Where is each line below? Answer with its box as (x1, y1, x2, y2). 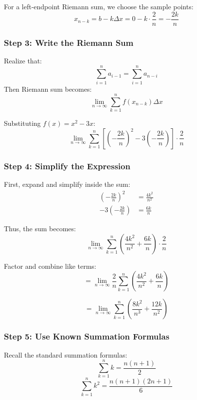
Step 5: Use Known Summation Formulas (4, 330, 170, 342)
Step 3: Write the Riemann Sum (4, 36, 134, 48)
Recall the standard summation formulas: (4, 349, 127, 360)
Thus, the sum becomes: (4, 223, 76, 234)
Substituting (4, 118, 41, 128)
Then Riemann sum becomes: (4, 83, 92, 94)
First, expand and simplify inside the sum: (4, 179, 130, 189)
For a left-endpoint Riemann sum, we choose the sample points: (4, 1, 194, 11)
